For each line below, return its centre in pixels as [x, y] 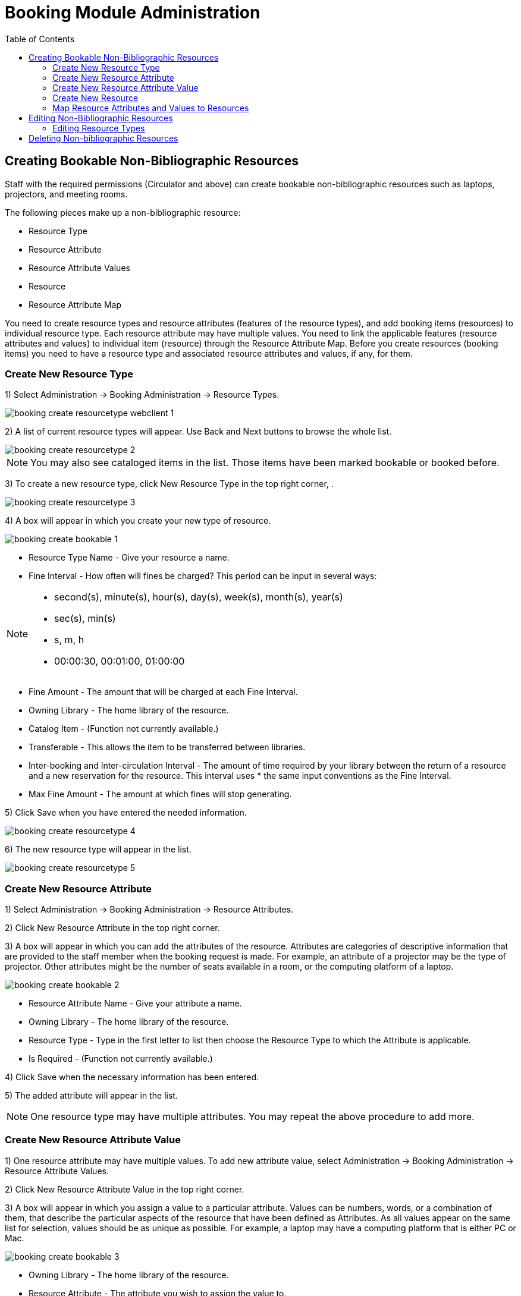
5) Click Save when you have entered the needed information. [126, 813]
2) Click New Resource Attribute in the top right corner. [112, 928]
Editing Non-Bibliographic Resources [101, 118]
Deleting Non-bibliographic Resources [103, 138]
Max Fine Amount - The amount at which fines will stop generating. [160, 794]
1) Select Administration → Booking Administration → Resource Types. [142, 395]
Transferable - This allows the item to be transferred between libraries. [167, 747]
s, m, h [69, 640]
